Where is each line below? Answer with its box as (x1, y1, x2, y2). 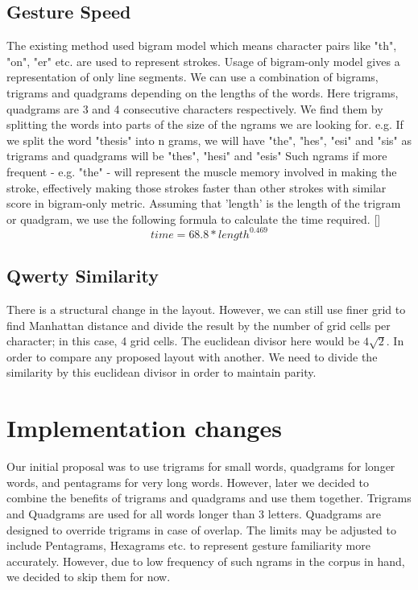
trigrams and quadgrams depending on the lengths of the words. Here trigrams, (6, 84, 399, 101)
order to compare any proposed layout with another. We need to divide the (6, 348, 378, 365)
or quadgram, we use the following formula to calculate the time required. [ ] (6, 210, 381, 227)
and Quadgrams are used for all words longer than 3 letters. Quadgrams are (6, 505, 382, 522)
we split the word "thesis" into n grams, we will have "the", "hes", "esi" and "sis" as (6, 131, 412, 148)
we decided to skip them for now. (6, 568, 171, 585)
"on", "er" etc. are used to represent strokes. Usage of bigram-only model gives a (6, 52, 400, 69)
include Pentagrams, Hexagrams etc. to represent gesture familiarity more (6, 537, 370, 554)
